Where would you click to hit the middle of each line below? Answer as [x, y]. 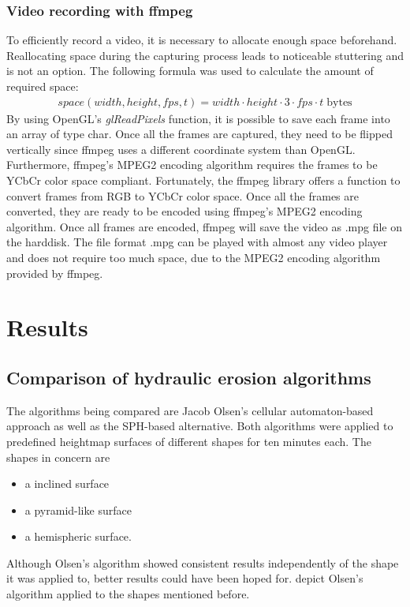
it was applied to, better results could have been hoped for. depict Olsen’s [185, 578]
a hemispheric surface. [78, 536]
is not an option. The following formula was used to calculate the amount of [190, 71]
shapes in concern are [58, 457]
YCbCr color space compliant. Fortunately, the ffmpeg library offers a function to [203, 180]
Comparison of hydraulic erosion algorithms [189, 377]
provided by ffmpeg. [55, 273]
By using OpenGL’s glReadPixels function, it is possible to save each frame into [198, 118]
